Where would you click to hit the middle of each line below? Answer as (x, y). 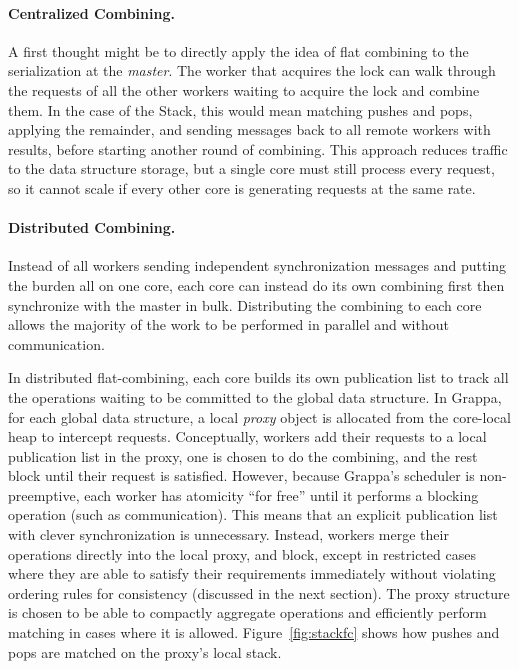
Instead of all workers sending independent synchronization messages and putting (257, 265)
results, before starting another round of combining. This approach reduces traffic (258, 148)
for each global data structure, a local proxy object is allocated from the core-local (259, 416)
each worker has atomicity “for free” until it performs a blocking (281, 494)
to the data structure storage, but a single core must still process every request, (251, 168)
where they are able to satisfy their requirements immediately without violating (252, 573)
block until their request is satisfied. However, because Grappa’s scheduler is (241, 475)
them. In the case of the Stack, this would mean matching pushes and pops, (240, 109)
